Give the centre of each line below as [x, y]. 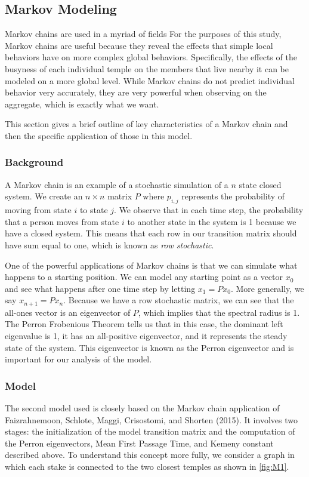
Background [34, 162]
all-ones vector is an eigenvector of [68, 312]
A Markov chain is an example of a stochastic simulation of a [117, 184]
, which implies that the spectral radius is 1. [219, 312]
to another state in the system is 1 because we [212, 221]
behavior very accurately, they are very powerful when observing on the [136, 92]
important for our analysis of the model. [78, 359]
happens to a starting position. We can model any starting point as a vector [144, 277]
